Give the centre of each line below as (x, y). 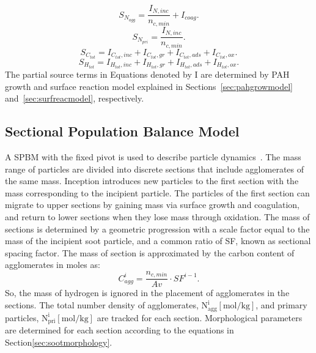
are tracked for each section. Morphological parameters (200, 317)
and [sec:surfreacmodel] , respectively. (75, 98)
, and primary (281, 305)
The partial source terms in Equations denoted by (98, 74)
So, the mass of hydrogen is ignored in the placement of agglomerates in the (147, 293)
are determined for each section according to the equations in (119, 330)
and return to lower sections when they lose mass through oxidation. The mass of (157, 217)
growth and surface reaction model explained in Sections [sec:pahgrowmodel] (149, 86)
